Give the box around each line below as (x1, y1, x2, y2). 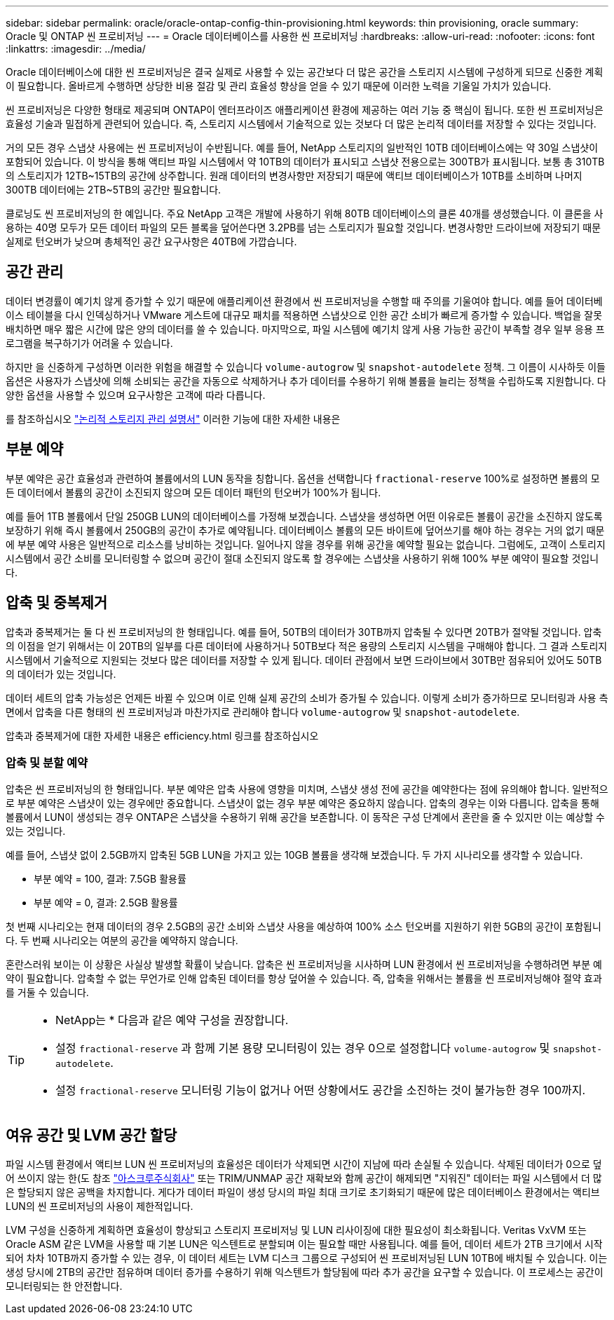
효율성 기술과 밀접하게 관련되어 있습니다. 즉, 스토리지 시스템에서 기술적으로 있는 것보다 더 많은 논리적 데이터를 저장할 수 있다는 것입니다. (6, 118, 596, 130)
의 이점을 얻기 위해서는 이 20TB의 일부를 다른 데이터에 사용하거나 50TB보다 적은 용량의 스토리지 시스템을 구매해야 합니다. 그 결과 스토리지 (6, 639, 608, 652)
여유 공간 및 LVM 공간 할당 (6, 1126, 177, 1144)
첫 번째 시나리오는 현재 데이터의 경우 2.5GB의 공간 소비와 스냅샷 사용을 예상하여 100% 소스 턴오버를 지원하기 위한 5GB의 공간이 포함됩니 (6, 920, 601, 933)
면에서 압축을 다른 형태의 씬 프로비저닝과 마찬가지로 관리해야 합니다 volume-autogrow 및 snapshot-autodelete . (6, 705, 520, 718)
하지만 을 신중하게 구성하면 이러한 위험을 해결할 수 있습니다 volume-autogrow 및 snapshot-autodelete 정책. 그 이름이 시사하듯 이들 (6, 360, 606, 373)
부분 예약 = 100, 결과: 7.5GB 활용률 (34, 873, 186, 885)
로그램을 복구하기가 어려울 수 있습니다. (6, 336, 173, 349)
